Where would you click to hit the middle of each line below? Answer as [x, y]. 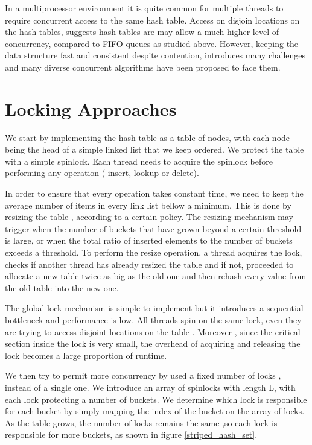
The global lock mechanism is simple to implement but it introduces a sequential [154, 308]
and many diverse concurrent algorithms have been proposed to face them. [143, 67]
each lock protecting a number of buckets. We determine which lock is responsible [156, 399]
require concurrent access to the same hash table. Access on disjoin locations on [152, 20]
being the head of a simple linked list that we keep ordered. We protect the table [154, 149]
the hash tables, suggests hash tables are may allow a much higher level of [142, 32]
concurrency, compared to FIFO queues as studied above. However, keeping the [152, 43]
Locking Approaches [91, 108]
